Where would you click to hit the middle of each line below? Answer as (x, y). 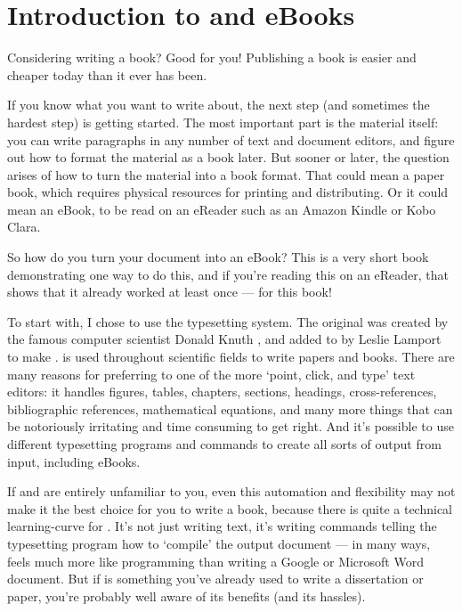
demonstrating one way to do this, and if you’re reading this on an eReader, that (228, 274)
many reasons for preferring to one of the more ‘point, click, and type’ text (211, 374)
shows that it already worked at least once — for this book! (170, 292)
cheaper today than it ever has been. (107, 74)
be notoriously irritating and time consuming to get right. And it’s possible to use (231, 426)
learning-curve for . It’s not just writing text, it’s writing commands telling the (222, 526)
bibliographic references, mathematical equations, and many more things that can (230, 408)
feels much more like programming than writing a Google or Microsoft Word (215, 561)
